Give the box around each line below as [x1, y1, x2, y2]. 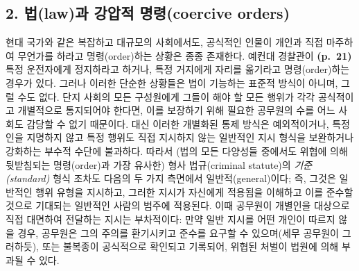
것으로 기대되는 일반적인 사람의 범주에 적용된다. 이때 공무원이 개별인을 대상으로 [6, 198, 350, 213]
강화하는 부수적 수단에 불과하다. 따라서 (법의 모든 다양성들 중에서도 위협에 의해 [6, 143, 348, 158]
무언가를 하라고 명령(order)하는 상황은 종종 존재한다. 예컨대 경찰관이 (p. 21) [17, 48, 352, 63]
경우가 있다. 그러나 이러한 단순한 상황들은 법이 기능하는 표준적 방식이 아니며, [6, 75, 338, 90]
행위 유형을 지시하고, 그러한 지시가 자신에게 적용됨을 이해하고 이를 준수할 [35, 184, 353, 199]
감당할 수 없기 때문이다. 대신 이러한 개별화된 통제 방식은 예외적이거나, [26, 116, 329, 131]
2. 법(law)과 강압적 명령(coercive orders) [6, 2, 290, 24]
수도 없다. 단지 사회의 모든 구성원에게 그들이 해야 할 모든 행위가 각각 [17, 89, 315, 104]
